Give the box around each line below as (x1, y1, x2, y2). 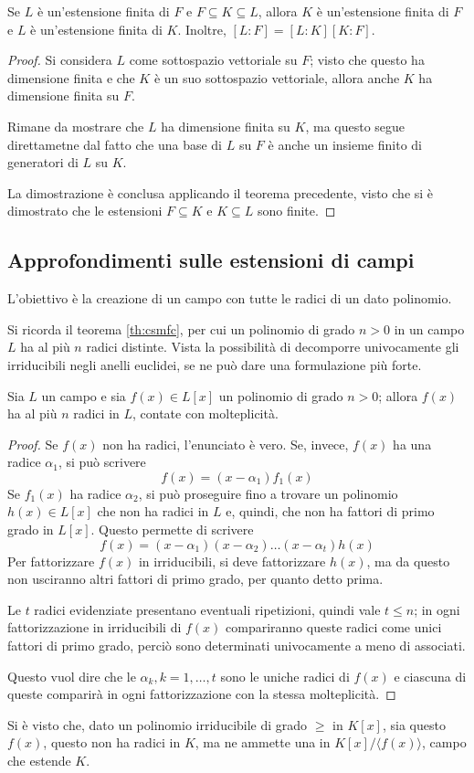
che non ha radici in (97, 502, 209, 521)
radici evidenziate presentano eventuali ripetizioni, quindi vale (34, 599, 381, 619)
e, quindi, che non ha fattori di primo (226, 502, 435, 521)
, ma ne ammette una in (195, 733, 331, 752)
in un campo (394, 319, 465, 338)
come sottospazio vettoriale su (129, 50, 298, 69)
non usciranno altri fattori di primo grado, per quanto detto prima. (7, 569, 384, 588)
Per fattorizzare (7, 551, 95, 570)
